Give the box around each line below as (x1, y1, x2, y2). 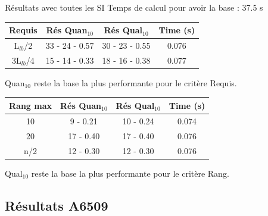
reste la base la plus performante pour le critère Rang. (31, 167, 229, 179)
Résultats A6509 (5, 196, 108, 214)
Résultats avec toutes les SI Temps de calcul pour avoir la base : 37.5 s (5, 1, 263, 13)
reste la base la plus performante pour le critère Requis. (33, 76, 237, 89)
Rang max (9, 99, 52, 111)
